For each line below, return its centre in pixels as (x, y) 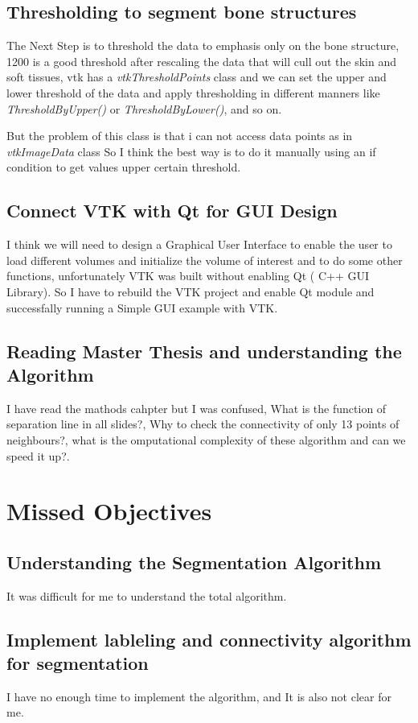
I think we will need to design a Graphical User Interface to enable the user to (199, 244)
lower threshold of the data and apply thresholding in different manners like (193, 92)
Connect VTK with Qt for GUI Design (172, 211)
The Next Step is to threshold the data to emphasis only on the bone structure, (203, 45)
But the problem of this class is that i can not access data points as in (180, 136)
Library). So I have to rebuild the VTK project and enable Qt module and (191, 291)
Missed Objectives (109, 511)
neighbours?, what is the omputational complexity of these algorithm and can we (206, 439)
